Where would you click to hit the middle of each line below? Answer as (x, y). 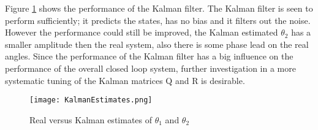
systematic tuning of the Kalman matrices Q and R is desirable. (125, 80)
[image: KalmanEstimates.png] (91, 100)
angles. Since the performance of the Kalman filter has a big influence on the (149, 56)
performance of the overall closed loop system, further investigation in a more (150, 68)
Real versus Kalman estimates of (91, 119)
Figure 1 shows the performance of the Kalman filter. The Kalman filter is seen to (159, 8)
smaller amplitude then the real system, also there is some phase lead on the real (157, 44)
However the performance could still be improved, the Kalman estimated (142, 32)
